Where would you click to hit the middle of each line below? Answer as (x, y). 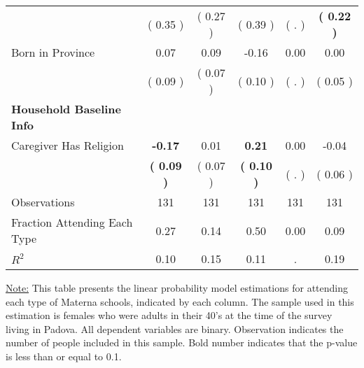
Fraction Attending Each (72, 222)
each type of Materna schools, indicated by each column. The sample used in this (180, 301)
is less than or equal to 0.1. (64, 356)
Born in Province (53, 52)
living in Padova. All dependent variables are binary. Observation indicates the (175, 328)
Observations (43, 202)
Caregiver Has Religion (68, 145)
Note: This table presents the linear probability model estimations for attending (177, 288)
